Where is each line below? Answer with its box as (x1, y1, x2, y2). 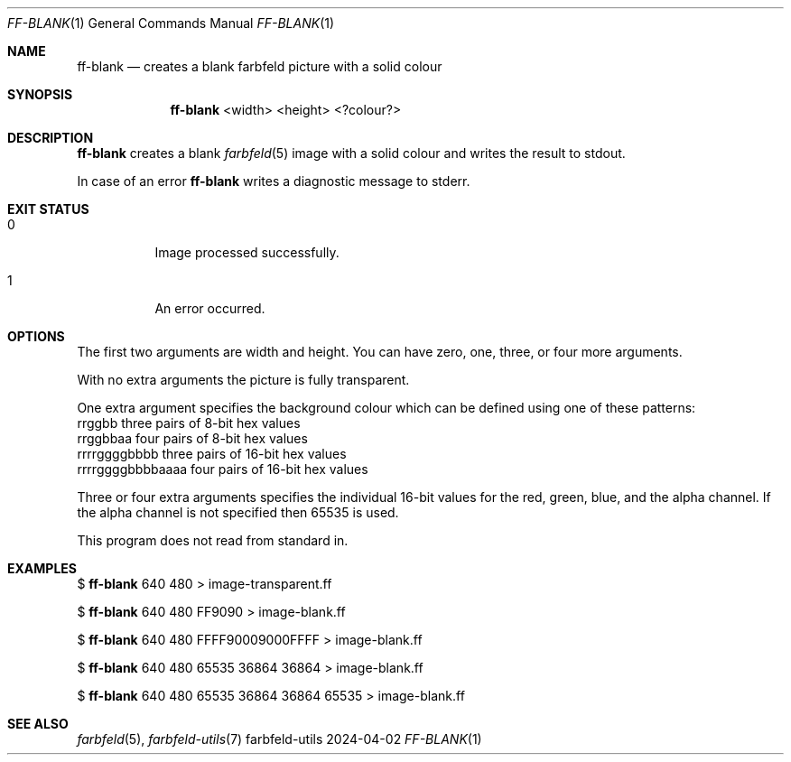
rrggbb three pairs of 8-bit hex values (77, 415, 301, 431)
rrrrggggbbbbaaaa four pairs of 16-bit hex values (77, 461, 368, 477)
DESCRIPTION (7, 130, 94, 145)
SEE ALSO (7, 716, 69, 731)
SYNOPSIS (7, 87, 73, 102)
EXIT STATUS (7, 201, 89, 217)
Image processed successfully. (154, 245, 340, 260)
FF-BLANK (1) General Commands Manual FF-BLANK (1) (7, 15, 335, 31)
